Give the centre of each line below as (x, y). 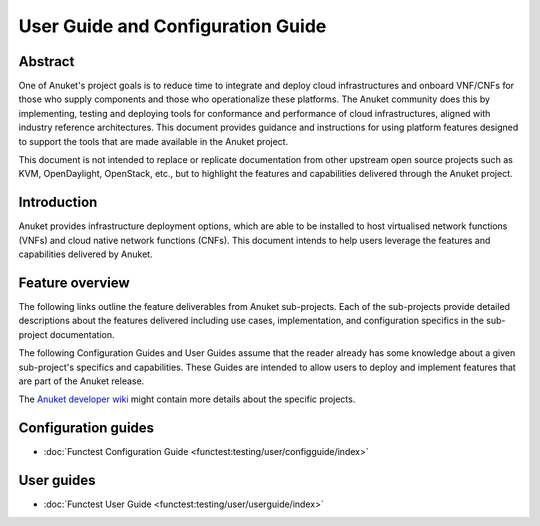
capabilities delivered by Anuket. (86, 254)
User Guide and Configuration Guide (172, 26)
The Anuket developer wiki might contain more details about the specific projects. (187, 399)
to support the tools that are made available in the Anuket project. (153, 141)
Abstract (46, 61)
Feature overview (74, 282)
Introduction (58, 202)
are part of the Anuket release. (81, 381)
